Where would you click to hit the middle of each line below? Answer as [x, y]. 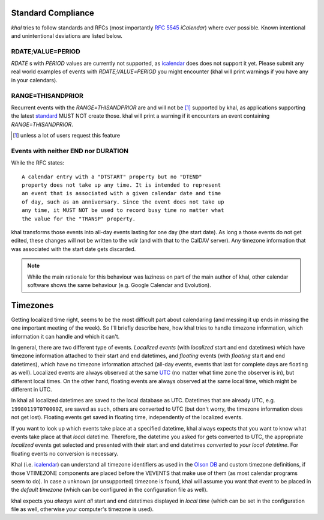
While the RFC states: [38, 163]
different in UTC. [31, 389]
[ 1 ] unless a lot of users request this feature [66, 136]
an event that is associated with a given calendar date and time [121, 193]
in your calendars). [34, 80]
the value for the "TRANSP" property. [79, 219]
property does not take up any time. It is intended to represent [121, 185]
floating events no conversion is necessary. [65, 453]
